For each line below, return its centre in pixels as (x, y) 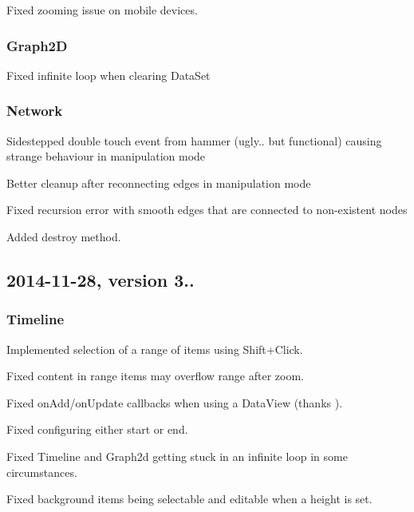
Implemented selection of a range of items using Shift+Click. (155, 349)
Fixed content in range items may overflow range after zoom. (155, 376)
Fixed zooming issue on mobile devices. (102, 10)
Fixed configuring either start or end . (97, 429)
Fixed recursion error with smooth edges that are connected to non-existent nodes (207, 210)
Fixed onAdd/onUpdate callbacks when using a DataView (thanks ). (175, 402)
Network (35, 111)
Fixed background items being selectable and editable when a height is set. (189, 499)
